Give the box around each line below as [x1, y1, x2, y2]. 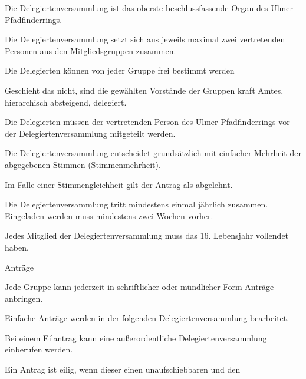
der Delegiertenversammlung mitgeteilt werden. [5, 127, 176, 139]
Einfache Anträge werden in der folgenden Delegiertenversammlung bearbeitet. [5, 312, 289, 324]
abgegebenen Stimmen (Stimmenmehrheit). [5, 158, 161, 170]
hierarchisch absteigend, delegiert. [5, 95, 127, 108]
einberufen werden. [5, 343, 73, 355]
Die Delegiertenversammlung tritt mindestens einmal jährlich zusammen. [5, 198, 268, 210]
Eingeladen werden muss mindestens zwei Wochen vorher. [5, 209, 213, 222]
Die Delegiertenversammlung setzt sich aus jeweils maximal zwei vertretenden [5, 33, 285, 45]
